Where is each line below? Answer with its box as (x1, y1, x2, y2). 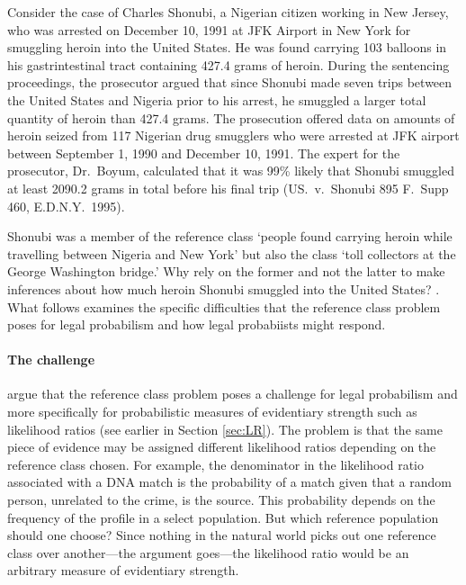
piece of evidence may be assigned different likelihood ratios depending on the (7, 437, 436, 456)
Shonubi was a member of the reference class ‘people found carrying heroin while (7, 227, 453, 246)
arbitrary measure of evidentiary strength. (7, 561, 239, 580)
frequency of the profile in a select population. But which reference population (7, 508, 439, 526)
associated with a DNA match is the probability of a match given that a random (7, 472, 452, 491)
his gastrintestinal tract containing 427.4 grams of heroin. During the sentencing (7, 55, 450, 74)
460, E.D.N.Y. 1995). (7, 196, 125, 215)
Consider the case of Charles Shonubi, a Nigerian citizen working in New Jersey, (7, 3, 449, 21)
